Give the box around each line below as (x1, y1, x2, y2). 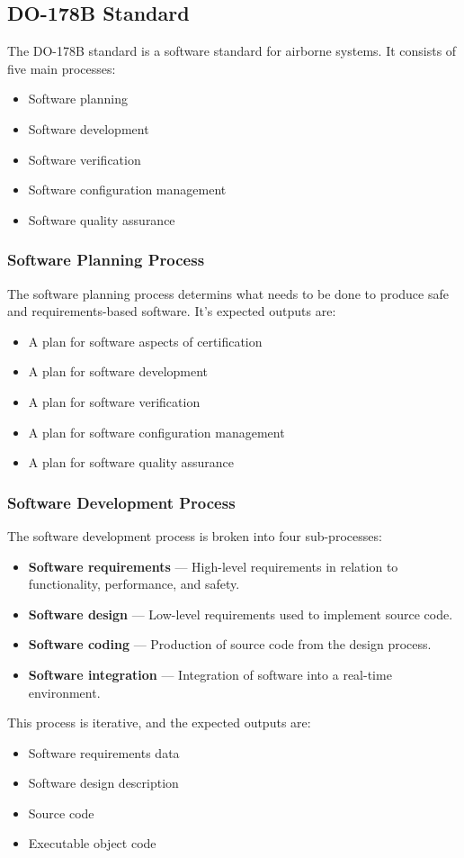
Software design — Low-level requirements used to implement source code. (28, 604, 453, 623)
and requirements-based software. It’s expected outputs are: (7, 302, 336, 321)
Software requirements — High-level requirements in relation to (28, 556, 398, 575)
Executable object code (28, 834, 156, 853)
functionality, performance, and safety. (28, 574, 240, 593)
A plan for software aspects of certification (28, 331, 263, 350)
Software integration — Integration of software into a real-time (28, 664, 392, 683)
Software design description (28, 773, 179, 792)
